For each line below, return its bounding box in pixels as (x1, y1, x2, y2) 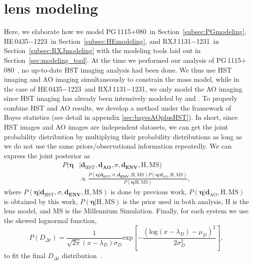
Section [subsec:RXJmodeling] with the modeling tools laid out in (4, 45, 201, 56)
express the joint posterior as (4, 150, 90, 160)
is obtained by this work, (4, 196, 78, 206)
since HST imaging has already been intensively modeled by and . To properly (4, 93, 237, 103)
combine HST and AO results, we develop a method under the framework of (4, 102, 231, 113)
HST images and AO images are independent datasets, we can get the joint (4, 122, 228, 132)
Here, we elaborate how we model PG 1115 (4, 26, 131, 37)
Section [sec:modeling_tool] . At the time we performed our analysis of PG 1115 (4, 55, 241, 65)
